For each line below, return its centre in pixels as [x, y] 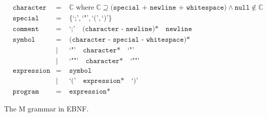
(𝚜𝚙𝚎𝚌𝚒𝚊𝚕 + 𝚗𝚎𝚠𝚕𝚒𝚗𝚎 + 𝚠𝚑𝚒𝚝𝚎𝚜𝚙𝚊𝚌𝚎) [169, 8]
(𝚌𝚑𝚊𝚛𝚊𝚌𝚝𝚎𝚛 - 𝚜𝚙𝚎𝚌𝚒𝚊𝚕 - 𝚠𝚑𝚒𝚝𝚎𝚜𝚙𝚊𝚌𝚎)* [130, 40]
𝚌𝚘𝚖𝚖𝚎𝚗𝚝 [26, 29]
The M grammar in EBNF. [46, 109]
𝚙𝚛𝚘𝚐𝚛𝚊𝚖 [26, 92]
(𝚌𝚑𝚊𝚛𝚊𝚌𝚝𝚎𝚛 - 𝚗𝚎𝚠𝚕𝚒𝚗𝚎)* [120, 29]
